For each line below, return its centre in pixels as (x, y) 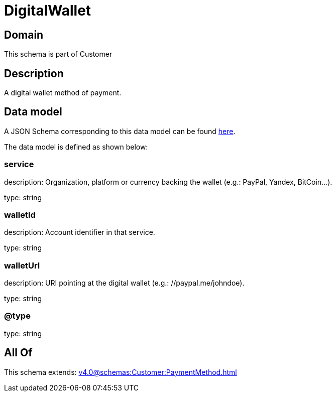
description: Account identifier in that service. (80, 232)
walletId (20, 215)
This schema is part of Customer (58, 54)
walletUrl (22, 265)
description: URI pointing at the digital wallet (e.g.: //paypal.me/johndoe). (124, 283)
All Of (18, 353)
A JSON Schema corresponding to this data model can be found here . (120, 131)
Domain (24, 35)
